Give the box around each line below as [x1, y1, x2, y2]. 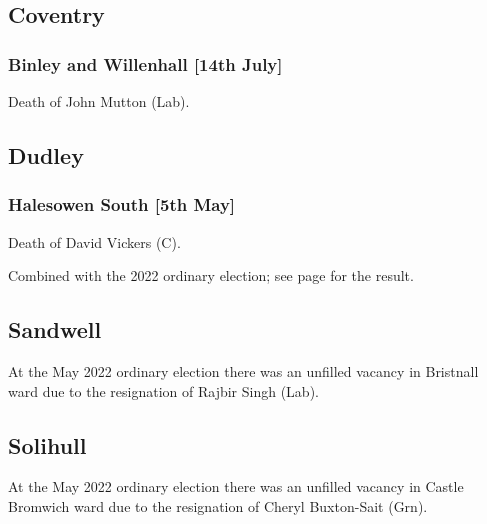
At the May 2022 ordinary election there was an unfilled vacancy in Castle [8, 476, 464, 497]
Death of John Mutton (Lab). [8, 91, 190, 111]
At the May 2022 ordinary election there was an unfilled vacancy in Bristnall [8, 360, 479, 381]
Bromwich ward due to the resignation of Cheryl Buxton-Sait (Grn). [8, 495, 428, 516]
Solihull [8, 429, 87, 460]
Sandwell [8, 314, 102, 345]
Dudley [8, 139, 84, 170]
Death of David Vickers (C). [8, 231, 181, 252]
